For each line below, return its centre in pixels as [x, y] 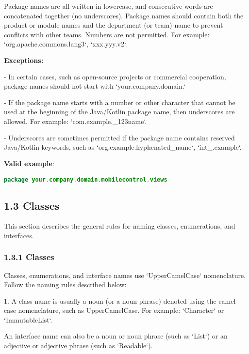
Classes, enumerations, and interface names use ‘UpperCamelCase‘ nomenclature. [125, 275]
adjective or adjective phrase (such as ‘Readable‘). [78, 346]
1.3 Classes [32, 206]
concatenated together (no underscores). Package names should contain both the [124, 15]
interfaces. [19, 235]
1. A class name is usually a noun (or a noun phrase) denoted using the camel [120, 300]
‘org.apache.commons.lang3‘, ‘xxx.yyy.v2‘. [66, 44]
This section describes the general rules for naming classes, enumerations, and [120, 226]
